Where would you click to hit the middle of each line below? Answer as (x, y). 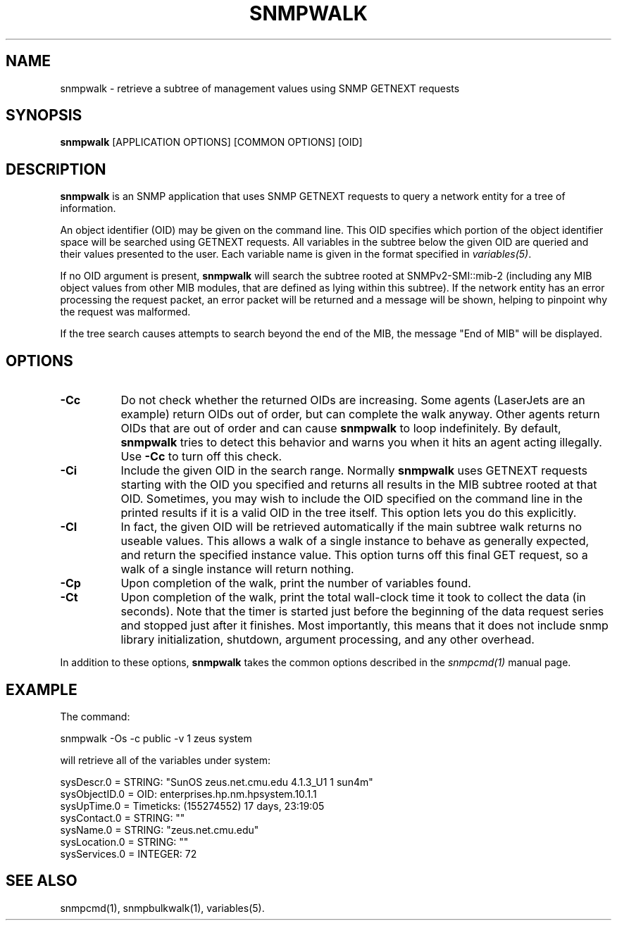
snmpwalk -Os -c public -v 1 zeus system (156, 738)
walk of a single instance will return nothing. (237, 569)
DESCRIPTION (56, 169)
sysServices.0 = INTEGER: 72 (129, 853)
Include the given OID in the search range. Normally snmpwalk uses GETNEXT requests (354, 471)
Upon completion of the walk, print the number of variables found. (296, 583)
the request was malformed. (125, 312)
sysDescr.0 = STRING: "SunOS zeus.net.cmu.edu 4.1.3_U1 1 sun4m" (217, 782)
